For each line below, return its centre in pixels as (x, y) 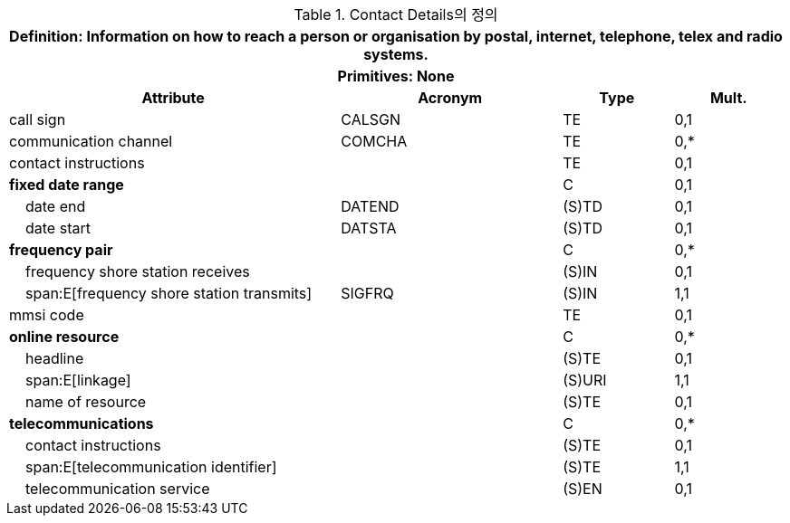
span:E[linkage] (78, 380)
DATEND (370, 206)
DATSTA (369, 228)
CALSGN (371, 119)
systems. (396, 54)
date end (56, 206)
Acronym (450, 98)
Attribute (173, 98)
